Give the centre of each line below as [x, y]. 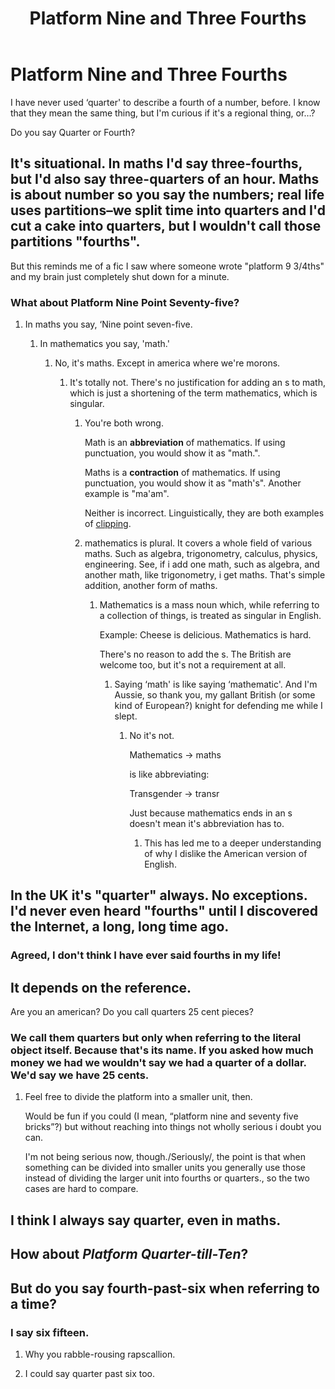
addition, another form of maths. [151, 586]
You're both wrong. [124, 423]
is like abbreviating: [169, 774]
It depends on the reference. [101, 987]
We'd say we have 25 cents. [80, 1075]
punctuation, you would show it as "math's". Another [193, 483]
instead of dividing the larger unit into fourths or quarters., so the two [167, 1178]
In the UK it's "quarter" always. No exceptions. [159, 895]
